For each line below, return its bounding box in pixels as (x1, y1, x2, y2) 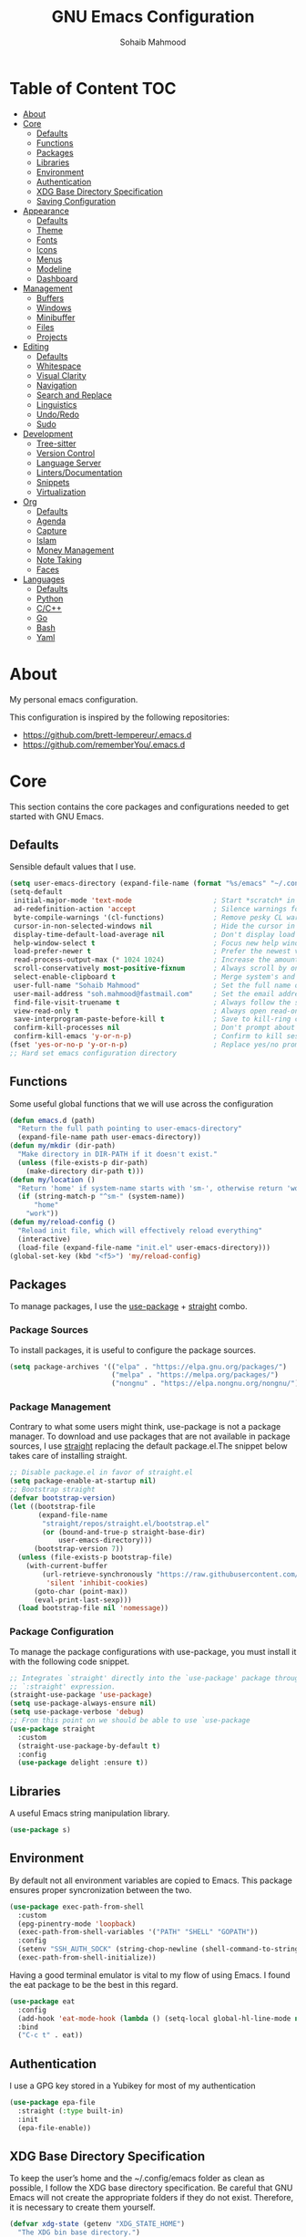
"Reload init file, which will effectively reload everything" (17, 1225, 262, 1235)
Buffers (36, 292, 65, 303)
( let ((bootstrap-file (9, 1502, 96, 1511)
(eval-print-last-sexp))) (33, 1595, 132, 1605)
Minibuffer (36, 312, 76, 323)
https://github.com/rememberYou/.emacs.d (22, 739, 186, 750)
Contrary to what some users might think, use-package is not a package (9, 1421, 281, 1432)
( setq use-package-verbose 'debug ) (9, 1708, 145, 1717)
